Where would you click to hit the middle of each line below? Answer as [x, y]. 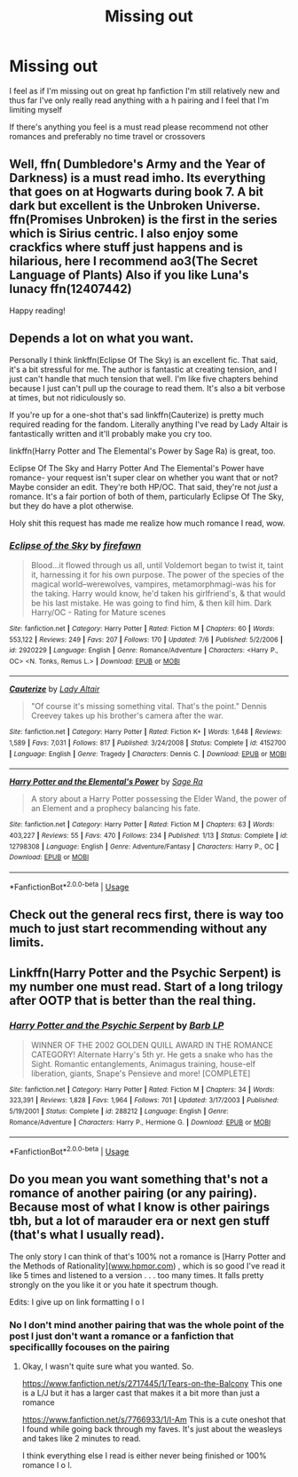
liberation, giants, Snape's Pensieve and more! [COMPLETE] [141, 1073]
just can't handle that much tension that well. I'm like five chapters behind [144, 378]
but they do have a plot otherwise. [72, 505]
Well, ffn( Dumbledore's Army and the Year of [137, 165]
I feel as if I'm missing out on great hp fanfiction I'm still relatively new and [145, 91]
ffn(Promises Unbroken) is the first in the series [143, 220]
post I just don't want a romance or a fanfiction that [122, 1336]
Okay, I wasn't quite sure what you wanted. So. [108, 1366]
